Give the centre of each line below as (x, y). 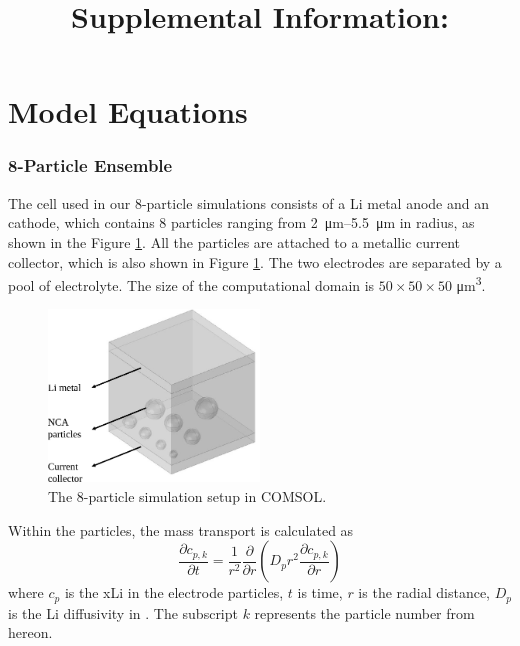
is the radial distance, (424, 592)
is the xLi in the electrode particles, (174, 592)
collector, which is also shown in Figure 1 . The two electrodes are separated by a (255, 261)
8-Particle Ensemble (90, 165)
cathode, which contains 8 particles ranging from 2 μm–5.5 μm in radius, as (241, 222)
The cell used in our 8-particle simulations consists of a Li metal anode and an (248, 202)
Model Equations (128, 111)
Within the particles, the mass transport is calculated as (181, 529)
